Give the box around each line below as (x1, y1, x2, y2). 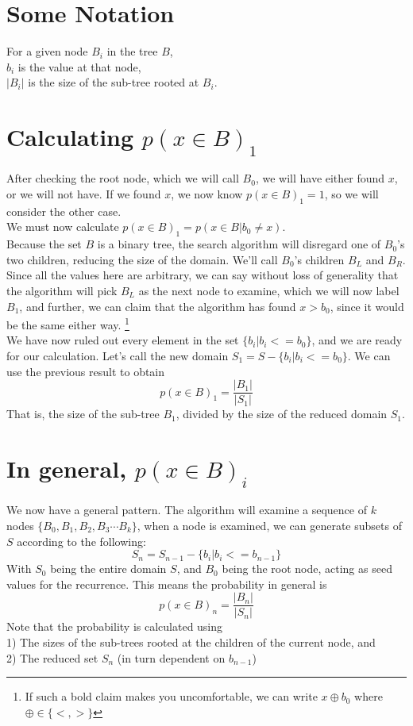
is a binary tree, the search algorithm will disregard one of (97, 236, 381, 252)
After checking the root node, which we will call (6, 170, 239, 186)
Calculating (6, 121, 134, 153)
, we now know (171, 186, 243, 202)
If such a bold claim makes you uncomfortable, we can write (25, 688, 318, 705)
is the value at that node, (17, 58, 141, 75)
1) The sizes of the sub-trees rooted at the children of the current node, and (6, 634, 376, 651)
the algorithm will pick (6, 282, 118, 298)
